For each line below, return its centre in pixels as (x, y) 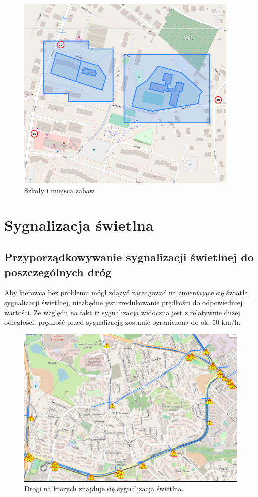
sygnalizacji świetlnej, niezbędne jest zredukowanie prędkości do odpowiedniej (123, 302)
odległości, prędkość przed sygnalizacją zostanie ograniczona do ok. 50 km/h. (122, 322)
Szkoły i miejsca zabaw (59, 190)
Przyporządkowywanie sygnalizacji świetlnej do (129, 257)
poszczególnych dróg (58, 271)
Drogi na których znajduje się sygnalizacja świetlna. (104, 489)
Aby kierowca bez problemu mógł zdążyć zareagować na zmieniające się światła (126, 292)
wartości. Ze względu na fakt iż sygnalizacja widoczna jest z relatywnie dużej (122, 312)
